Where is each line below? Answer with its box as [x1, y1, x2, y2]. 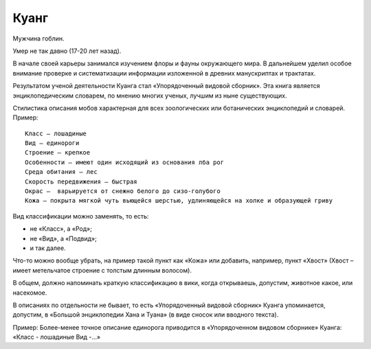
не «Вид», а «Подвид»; [30, 234, 98, 243]
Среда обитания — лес [25, 168, 98, 176]
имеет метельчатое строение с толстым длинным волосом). [12, 266, 192, 274]
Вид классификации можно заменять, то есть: [12, 212, 149, 220]
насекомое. [12, 289, 47, 297]
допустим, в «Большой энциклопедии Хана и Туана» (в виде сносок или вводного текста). [12, 311, 279, 319]
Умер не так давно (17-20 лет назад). [12, 47, 122, 55]
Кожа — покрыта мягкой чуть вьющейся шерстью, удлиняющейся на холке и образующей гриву [25, 196, 333, 205]
